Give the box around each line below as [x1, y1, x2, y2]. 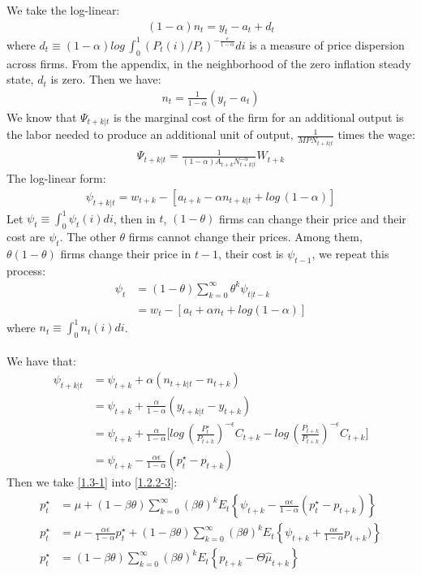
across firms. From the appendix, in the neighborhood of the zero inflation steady [6, 54, 411, 71]
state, [6, 71, 34, 88]
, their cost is [218, 244, 284, 262]
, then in [113, 210, 156, 227]
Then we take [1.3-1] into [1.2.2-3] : [6, 473, 178, 491]
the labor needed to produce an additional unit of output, [6, 126, 294, 143]
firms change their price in [60, 244, 191, 262]
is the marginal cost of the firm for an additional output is [114, 108, 404, 125]
